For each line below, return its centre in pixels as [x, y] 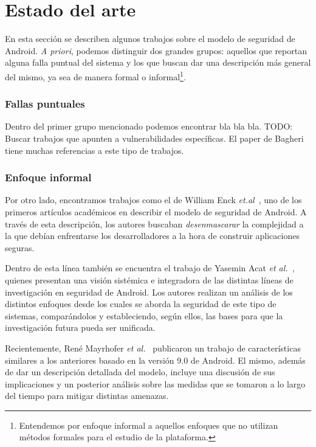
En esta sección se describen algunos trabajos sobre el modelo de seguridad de [150, 39]
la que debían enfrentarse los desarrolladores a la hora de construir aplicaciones [152, 236]
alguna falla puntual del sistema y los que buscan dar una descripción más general [158, 62]
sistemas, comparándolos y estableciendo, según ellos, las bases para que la [144, 315]
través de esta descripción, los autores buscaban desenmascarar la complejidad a [154, 223]
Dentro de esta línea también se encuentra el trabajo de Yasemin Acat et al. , [150, 268]
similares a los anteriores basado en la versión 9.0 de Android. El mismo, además [155, 360]
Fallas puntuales [45, 104]
